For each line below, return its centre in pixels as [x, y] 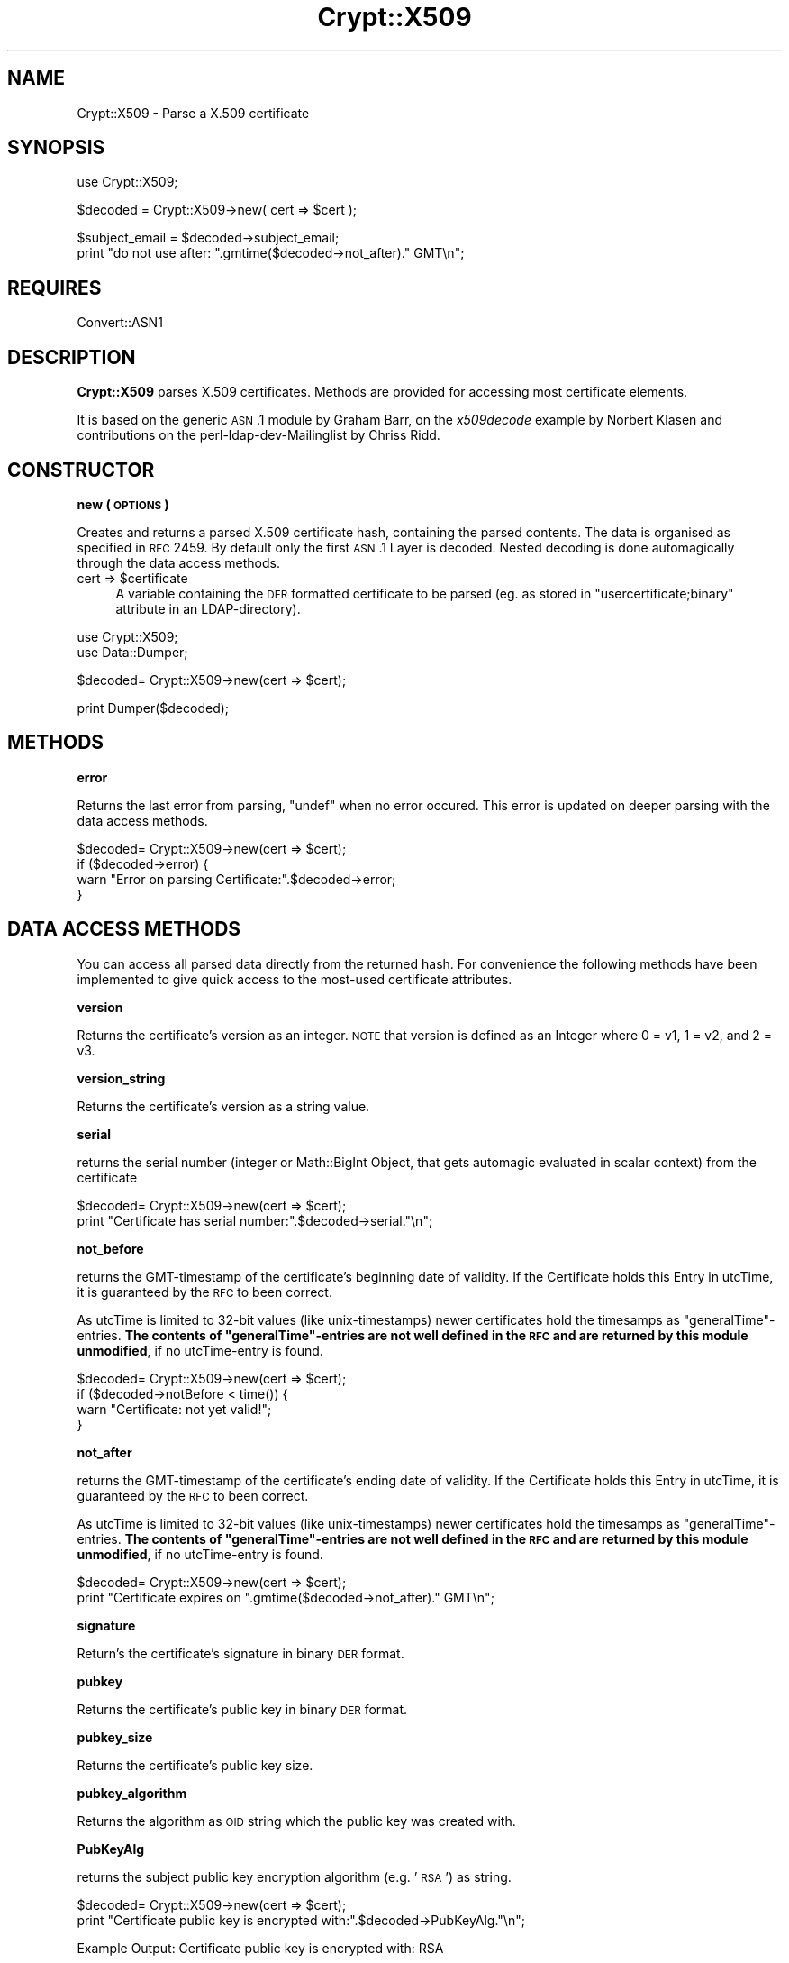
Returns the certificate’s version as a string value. [223, 1106]
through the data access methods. [179, 562]
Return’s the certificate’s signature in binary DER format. [240, 1653]
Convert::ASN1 [120, 323]
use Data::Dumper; [132, 652]
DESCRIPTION [72, 357]
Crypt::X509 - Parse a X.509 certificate [193, 113]
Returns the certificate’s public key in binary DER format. [242, 1709]
